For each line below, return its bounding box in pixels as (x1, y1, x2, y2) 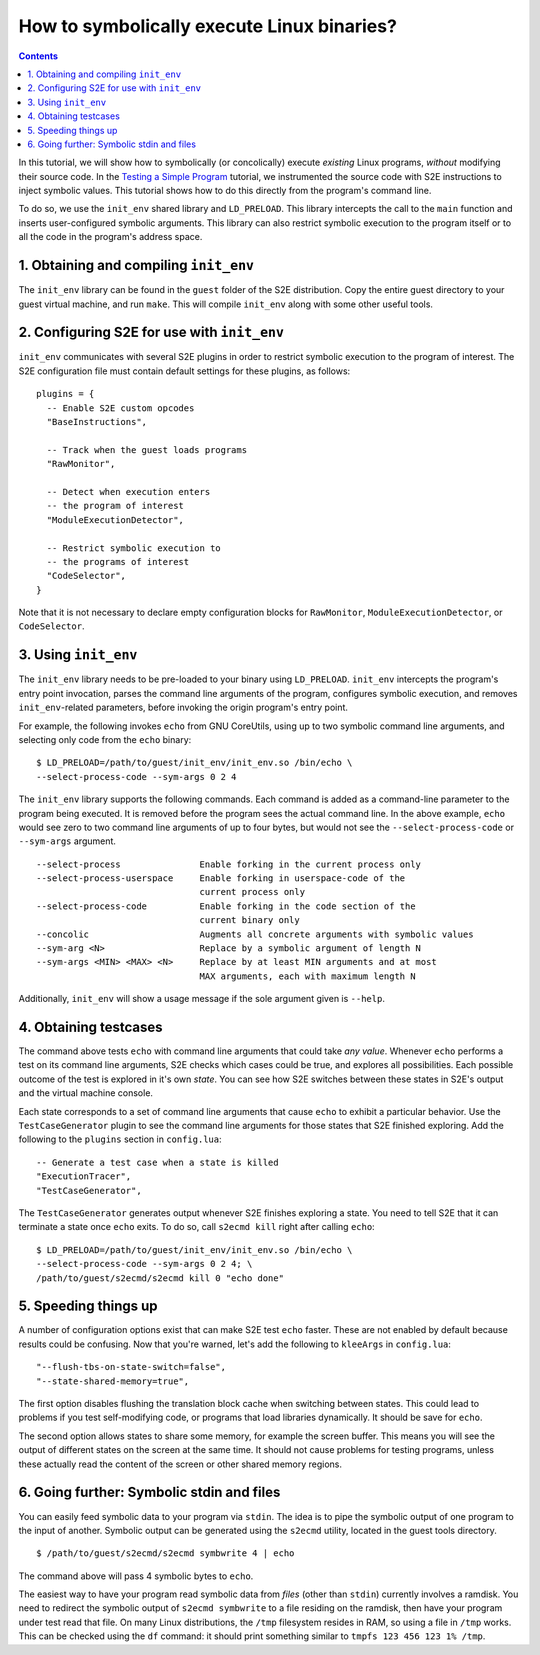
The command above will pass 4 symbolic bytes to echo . (18, 1570, 254, 1582)
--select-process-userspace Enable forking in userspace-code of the (36, 873, 406, 884)
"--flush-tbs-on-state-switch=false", (36, 1361, 227, 1373)
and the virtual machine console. (18, 1087, 154, 1099)
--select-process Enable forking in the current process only (36, 858, 422, 870)
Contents (18, 50, 59, 62)
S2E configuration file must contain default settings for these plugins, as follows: (18, 365, 351, 377)
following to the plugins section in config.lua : (18, 1133, 222, 1145)
